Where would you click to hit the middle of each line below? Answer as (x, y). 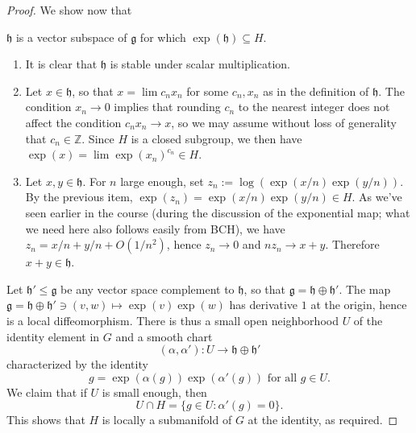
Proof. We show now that (69, 10)
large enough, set (162, 181)
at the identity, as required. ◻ (323, 420)
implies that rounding (167, 107)
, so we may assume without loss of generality (284, 122)
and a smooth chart (164, 336)
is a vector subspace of (71, 37)
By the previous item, (79, 197)
